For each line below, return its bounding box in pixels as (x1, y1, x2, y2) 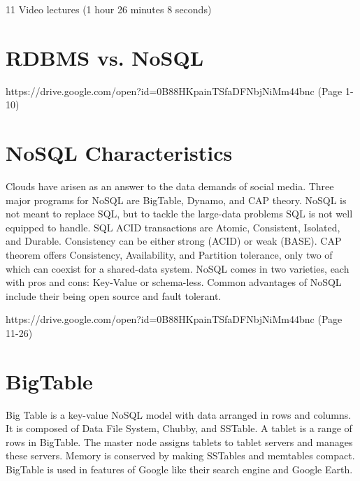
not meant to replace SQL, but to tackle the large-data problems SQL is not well (6, 206, 353, 221)
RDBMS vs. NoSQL (6, 43, 204, 71)
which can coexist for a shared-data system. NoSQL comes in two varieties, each (6, 261, 350, 275)
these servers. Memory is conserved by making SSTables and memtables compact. (6, 448, 355, 463)
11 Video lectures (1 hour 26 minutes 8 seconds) (6, 2, 212, 16)
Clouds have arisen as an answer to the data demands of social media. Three (6, 179, 334, 194)
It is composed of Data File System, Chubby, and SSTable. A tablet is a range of (6, 421, 352, 436)
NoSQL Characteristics (6, 138, 233, 167)
